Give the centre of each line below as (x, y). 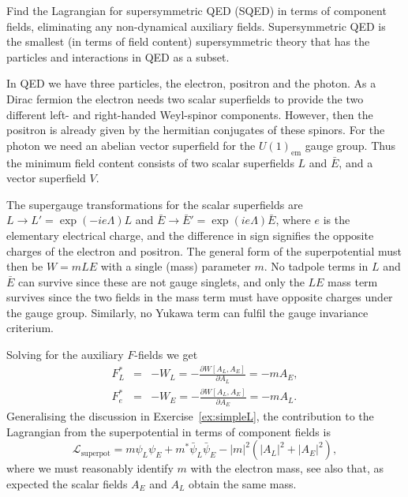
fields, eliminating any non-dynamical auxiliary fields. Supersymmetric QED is (196, 26)
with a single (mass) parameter (176, 266)
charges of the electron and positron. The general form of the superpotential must (204, 250)
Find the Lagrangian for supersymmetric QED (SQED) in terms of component (197, 10)
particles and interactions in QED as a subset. (118, 56)
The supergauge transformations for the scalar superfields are (155, 204)
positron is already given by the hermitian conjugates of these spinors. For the (196, 130)
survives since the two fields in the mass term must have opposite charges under (200, 297)
